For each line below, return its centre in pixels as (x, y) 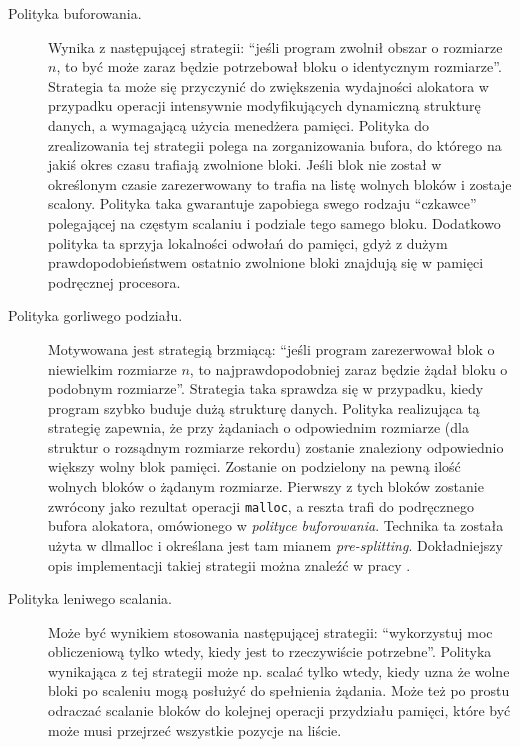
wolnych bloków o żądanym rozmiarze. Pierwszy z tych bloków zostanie (266, 486)
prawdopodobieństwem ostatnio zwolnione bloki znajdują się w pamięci (266, 262)
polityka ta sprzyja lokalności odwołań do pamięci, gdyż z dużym (248, 242)
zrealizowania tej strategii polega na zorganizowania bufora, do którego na (275, 144)
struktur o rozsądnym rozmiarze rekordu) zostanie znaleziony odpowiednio (276, 446)
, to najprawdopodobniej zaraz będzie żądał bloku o (348, 368)
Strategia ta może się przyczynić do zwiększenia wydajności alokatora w (268, 85)
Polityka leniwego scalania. (90, 598)
